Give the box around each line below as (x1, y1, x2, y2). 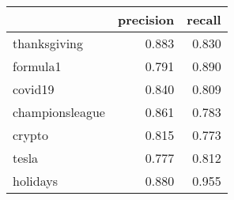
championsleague (13, 103, 105, 121)
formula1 (13, 57, 62, 75)
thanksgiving (13, 34, 84, 52)
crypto (13, 126, 48, 144)
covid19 (13, 80, 55, 98)
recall (187, 10, 221, 28)
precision (117, 10, 175, 28)
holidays (13, 172, 58, 190)
